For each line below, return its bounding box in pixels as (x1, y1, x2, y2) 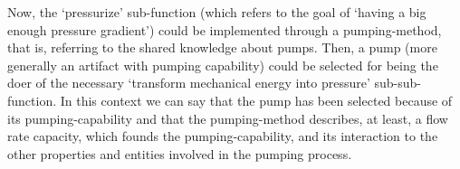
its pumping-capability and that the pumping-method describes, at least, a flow (7, 108, 448, 127)
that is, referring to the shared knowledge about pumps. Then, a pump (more (7, 38, 437, 57)
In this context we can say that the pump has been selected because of (60, 90, 453, 109)
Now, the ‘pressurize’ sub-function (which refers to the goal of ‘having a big (7, 3, 426, 21)
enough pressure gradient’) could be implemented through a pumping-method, (7, 20, 442, 39)
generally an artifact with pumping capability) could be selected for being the (7, 55, 438, 74)
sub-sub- (374, 73, 421, 92)
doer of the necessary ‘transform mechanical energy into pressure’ (7, 73, 370, 92)
